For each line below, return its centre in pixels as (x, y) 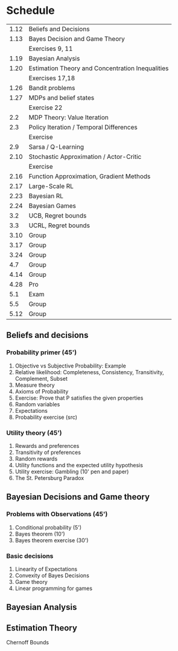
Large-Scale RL (51, 186)
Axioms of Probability (42, 391)
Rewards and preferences (47, 445)
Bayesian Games (52, 206)
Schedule (31, 11)
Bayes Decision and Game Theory (77, 39)
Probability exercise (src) (46, 417)
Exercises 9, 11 (51, 48)
